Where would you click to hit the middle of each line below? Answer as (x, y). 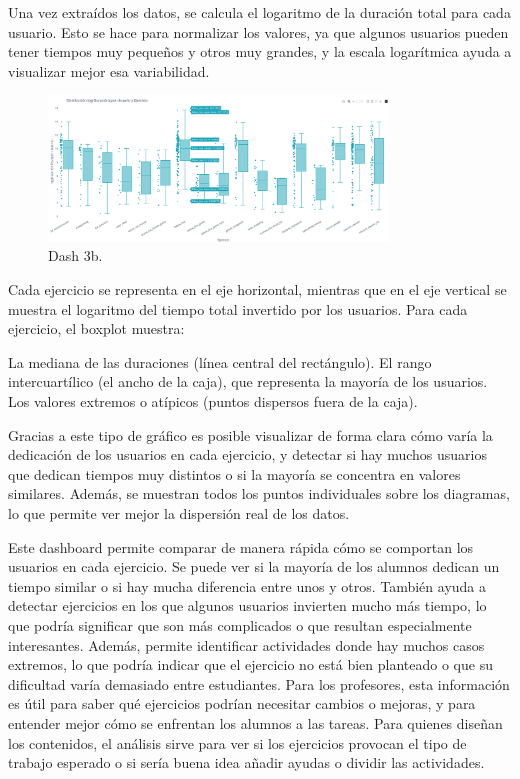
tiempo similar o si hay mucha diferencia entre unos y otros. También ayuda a (247, 585)
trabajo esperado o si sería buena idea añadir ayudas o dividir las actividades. (246, 762)
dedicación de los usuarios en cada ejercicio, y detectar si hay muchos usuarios (247, 454)
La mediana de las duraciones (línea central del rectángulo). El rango (220, 361)
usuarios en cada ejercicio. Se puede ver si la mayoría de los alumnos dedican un (254, 566)
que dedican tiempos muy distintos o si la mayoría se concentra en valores (234, 473)
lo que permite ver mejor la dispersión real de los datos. (179, 512)
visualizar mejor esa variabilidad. (109, 70)
